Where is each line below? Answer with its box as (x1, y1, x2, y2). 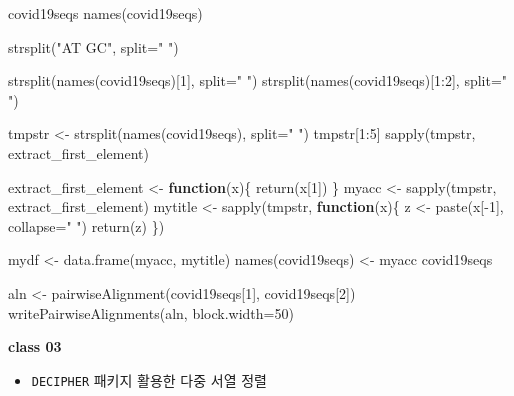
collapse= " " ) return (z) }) (8, 215, 165, 236)
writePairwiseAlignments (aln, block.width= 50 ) (8, 302, 294, 323)
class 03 (8, 336, 62, 357)
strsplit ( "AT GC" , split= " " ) (8, 36, 179, 57)
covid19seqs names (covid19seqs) (8, 3, 203, 23)
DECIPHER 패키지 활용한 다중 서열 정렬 (31, 369, 267, 390)
